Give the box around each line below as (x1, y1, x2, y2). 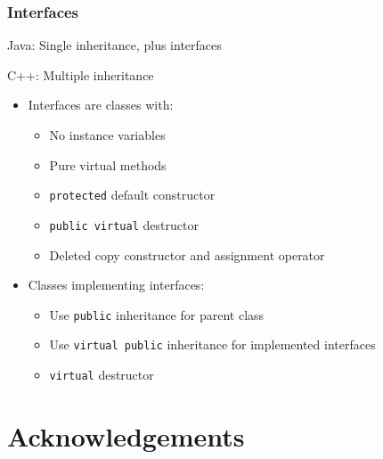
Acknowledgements (7, 417, 245, 454)
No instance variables (49, 126, 166, 143)
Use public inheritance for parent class (49, 305, 265, 324)
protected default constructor (49, 185, 216, 204)
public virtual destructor (49, 215, 199, 234)
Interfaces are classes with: (28, 95, 174, 114)
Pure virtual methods (49, 155, 167, 174)
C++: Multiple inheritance (7, 65, 154, 84)
